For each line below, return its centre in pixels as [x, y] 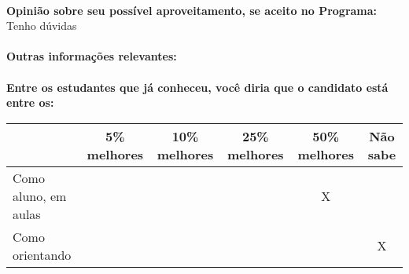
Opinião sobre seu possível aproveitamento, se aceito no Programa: [192, 10]
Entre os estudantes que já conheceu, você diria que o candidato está [197, 87]
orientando [42, 254]
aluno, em [40, 195]
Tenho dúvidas [42, 26]
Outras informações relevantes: [92, 56]
